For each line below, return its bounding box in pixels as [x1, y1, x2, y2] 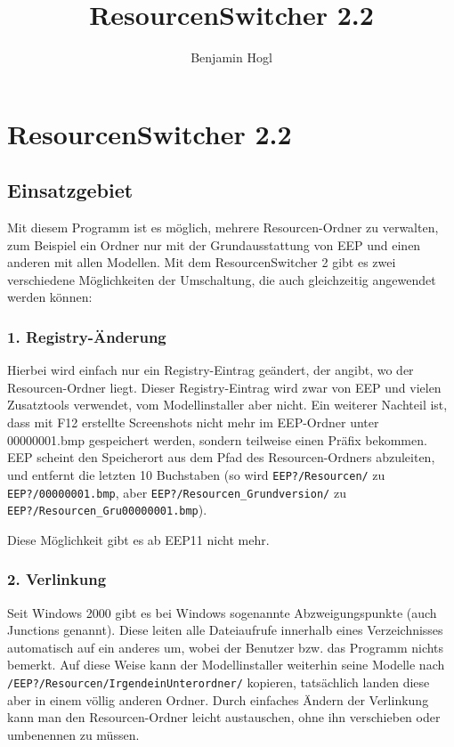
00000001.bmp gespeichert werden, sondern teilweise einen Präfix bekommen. [7, 430, 427, 449]
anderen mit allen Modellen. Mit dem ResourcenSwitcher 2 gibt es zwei [7, 253, 396, 272]
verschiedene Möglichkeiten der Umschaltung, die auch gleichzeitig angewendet [7, 270, 436, 288]
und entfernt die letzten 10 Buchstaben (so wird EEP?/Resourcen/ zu [7, 465, 385, 483]
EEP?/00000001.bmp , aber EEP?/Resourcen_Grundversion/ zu [7, 483, 346, 501]
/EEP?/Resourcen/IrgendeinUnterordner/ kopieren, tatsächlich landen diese [7, 673, 430, 692]
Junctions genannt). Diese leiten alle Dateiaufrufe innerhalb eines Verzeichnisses [7, 621, 443, 639]
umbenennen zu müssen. [7, 725, 140, 743]
